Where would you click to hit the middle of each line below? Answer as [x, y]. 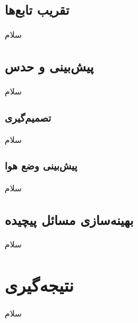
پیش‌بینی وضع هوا [41, 166]
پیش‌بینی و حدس [49, 66]
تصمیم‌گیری [28, 117]
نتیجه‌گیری [39, 285]
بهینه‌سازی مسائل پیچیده [69, 219]
